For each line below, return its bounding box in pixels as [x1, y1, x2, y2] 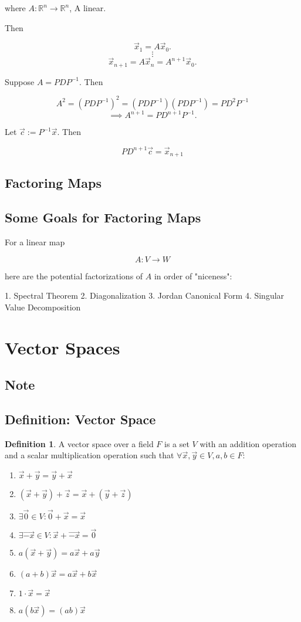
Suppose [5, 75, 35, 87]
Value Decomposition [5, 300, 81, 313]
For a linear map [5, 235, 65, 248]
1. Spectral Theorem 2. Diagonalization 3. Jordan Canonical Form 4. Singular [5, 289, 285, 302]
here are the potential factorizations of [5, 269, 143, 282]
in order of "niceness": [154, 269, 232, 282]
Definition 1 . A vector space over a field [5, 437, 154, 449]
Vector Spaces [5, 335, 120, 359]
